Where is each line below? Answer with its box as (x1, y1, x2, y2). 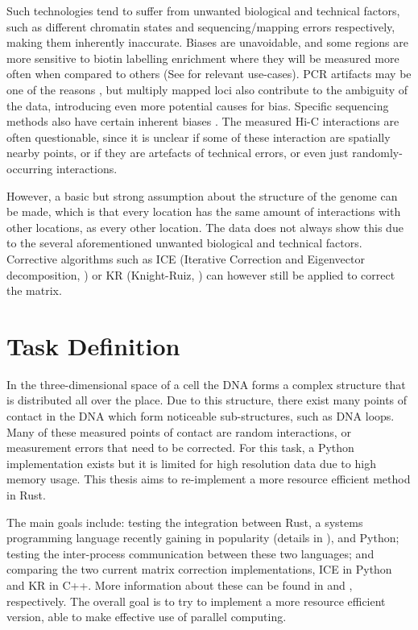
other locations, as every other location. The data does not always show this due (6, 218, 404, 235)
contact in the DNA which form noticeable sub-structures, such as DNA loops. (6, 408, 395, 424)
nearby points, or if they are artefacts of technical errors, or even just (6, 144, 349, 161)
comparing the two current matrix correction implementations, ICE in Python (6, 561, 392, 578)
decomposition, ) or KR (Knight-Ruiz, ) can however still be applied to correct (6, 266, 395, 283)
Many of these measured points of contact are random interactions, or (6, 423, 351, 440)
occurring (6, 160, 53, 176)
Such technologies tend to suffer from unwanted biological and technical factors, (6, 2, 400, 19)
